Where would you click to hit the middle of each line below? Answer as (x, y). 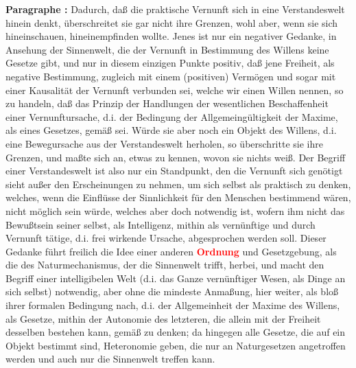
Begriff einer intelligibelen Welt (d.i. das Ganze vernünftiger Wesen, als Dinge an (176, 278)
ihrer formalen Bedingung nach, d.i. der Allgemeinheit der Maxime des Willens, (173, 305)
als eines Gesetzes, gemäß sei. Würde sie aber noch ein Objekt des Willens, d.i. (171, 130)
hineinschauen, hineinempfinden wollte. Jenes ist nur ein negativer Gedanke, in (171, 36)
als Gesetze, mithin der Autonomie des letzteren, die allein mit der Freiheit (163, 318)
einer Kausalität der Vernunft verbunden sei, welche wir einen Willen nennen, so (175, 90)
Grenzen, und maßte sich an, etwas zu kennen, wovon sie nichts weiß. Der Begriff (176, 157)
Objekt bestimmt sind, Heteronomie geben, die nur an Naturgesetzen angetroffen (176, 345)
